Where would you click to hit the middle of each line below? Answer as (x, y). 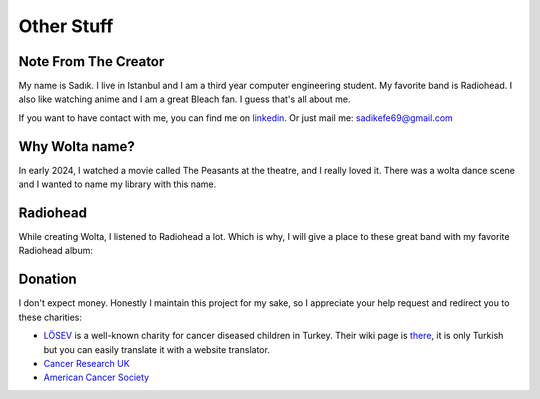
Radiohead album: (56, 251)
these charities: (50, 317)
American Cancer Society (96, 377)
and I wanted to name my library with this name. (117, 184)
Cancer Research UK (86, 363)
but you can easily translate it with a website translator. (156, 349)
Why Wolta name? (76, 146)
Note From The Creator (91, 61)
